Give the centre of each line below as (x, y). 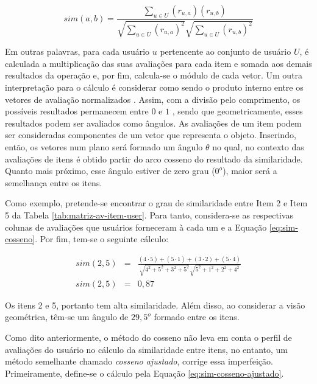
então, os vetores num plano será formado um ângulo (104, 146)
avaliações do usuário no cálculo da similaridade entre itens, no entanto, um (146, 349)
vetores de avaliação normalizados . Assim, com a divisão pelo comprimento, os (153, 99)
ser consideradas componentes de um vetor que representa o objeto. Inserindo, (151, 135)
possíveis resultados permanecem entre (77, 111)
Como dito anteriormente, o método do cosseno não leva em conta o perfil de (148, 337)
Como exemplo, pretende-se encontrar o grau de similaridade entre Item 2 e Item (156, 203)
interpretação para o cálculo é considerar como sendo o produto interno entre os (154, 87)
